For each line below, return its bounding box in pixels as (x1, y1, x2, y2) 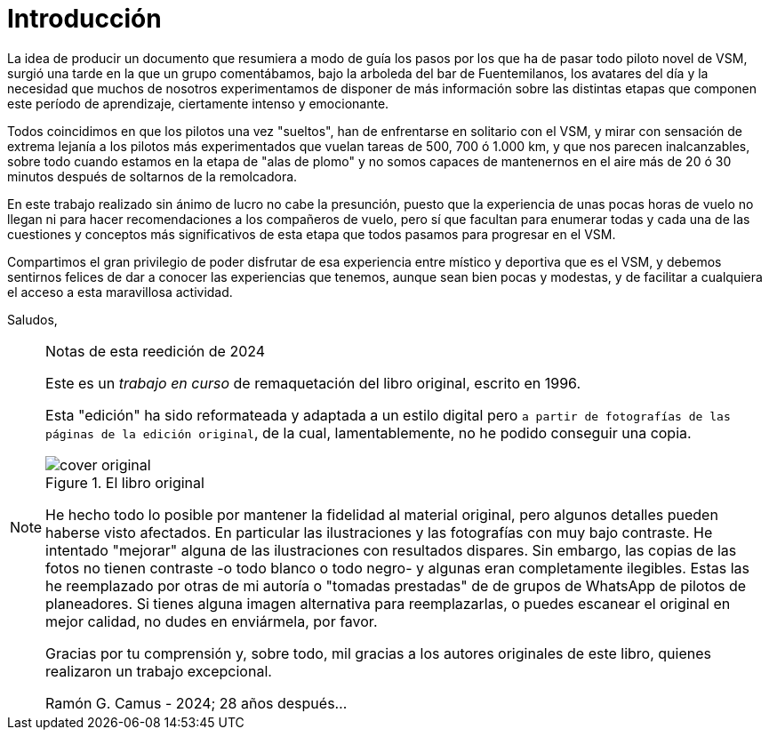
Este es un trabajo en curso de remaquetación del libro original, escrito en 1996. (45, 373, 581, 392)
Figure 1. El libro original (45, 473, 204, 492)
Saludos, (7, 311, 58, 327)
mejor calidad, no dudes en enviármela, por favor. (45, 612, 378, 630)
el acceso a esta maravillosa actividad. (7, 284, 233, 300)
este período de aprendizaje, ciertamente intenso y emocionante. (7, 95, 389, 111)
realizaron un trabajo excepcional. (45, 661, 272, 680)
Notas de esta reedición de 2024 (45, 341, 266, 360)
